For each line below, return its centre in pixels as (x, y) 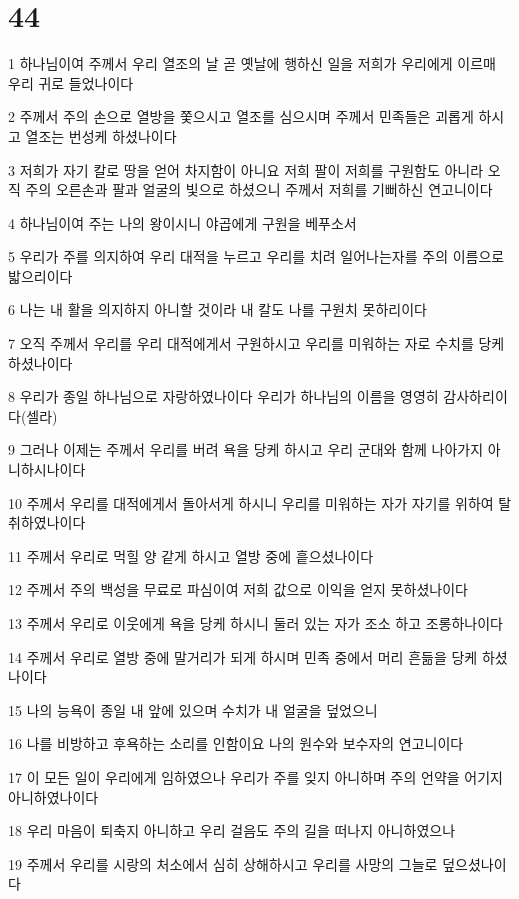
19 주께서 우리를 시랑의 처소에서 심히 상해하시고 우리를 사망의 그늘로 (223, 863)
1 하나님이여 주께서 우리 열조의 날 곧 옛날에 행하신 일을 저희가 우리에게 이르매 (252, 63)
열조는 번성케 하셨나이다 (101, 135)
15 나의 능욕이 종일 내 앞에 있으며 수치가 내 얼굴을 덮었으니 (193, 709)
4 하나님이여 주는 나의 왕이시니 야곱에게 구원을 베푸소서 (182, 222)
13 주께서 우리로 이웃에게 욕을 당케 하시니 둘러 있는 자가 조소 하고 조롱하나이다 (255, 623)
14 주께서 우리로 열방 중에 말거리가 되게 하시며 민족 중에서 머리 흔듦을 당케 (243, 656)
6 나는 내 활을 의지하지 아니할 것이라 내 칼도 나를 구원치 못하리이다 (217, 309)
